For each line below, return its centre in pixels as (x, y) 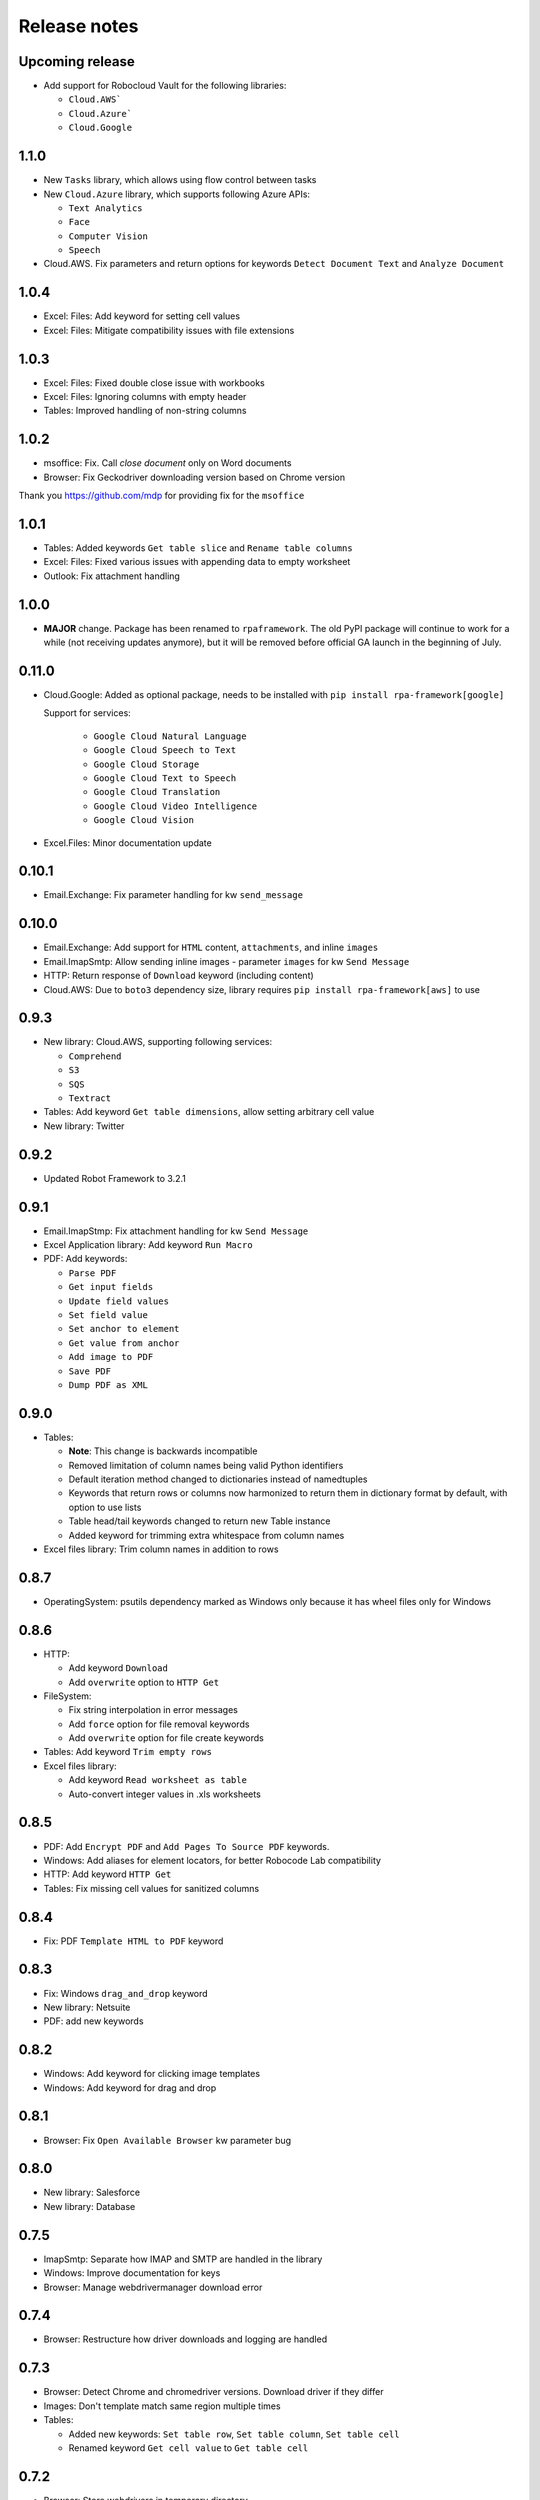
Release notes (78, 26)
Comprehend (95, 1056)
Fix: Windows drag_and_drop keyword (126, 1993)
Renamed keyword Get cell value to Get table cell (188, 2447)
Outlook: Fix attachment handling (111, 576)
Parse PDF (92, 1273)
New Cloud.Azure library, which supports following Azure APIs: (176, 194)
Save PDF (90, 1371)
